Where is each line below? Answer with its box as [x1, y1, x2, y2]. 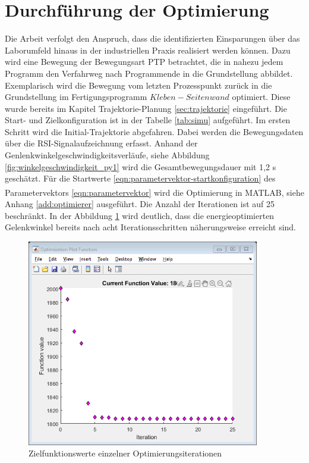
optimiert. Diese [232, 90, 291, 103]
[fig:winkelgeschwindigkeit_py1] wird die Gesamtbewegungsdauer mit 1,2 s [5, 160, 276, 173]
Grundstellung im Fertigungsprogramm [5, 90, 147, 103]
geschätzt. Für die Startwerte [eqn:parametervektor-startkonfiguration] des [5, 172, 276, 184]
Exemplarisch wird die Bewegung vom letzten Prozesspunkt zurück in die [5, 79, 272, 91]
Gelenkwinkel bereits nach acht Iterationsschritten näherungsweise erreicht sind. [5, 221, 296, 233]
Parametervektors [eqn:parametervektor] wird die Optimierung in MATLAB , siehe [5, 186, 304, 198]
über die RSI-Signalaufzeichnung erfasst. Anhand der [5, 137, 198, 149]
